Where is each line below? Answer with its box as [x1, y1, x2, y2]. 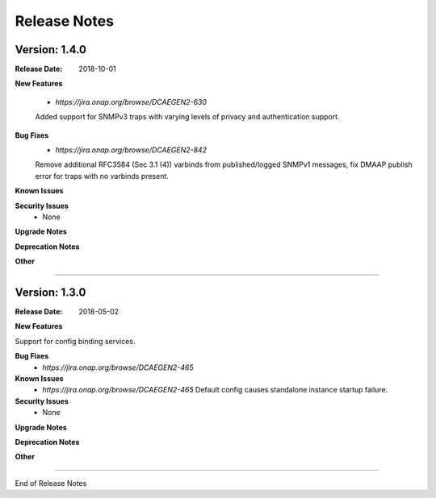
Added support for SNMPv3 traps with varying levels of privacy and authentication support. [35, 112, 340, 122]
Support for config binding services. [15, 336, 136, 346]
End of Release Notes [15, 478, 87, 488]
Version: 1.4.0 [15, 43, 86, 56]
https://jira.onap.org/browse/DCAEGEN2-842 [55, 145, 208, 155]
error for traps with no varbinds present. [35, 171, 170, 181]
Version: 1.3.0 [15, 285, 86, 299]
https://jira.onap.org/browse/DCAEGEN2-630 [55, 97, 208, 106]
